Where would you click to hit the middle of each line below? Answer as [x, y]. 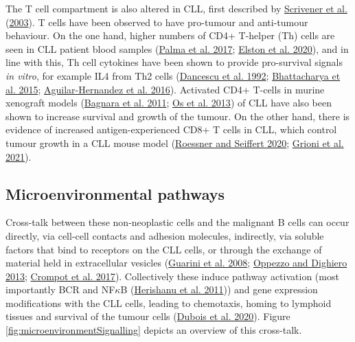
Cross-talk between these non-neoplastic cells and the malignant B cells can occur [177, 222]
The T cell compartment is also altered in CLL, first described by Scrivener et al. [176, 8]
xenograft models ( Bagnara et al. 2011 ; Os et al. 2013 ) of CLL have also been [169, 103]
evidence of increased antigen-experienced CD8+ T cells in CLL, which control [171, 129]
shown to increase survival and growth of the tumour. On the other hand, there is [178, 116]
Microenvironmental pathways [115, 193]
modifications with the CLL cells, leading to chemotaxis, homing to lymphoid [169, 303]
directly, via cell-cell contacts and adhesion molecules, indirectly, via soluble [165, 235]
